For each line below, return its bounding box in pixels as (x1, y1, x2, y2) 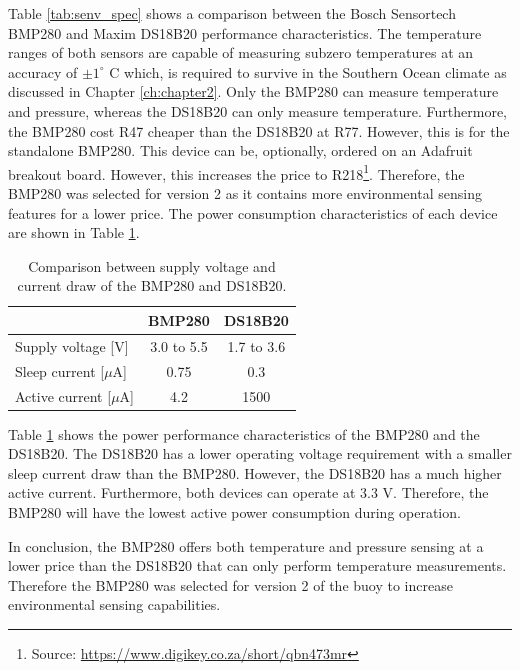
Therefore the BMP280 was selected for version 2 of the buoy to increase (8, 574, 453, 595)
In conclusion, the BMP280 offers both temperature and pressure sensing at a (8, 535, 484, 556)
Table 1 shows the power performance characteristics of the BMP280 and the (8, 423, 480, 444)
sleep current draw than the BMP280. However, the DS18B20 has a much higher (8, 462, 502, 483)
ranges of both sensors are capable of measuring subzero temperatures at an (8, 42, 474, 63)
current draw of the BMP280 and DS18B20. (17, 275, 287, 296)
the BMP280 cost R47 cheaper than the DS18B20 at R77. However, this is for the (8, 120, 510, 141)
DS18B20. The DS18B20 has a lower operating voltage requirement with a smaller (8, 443, 512, 464)
